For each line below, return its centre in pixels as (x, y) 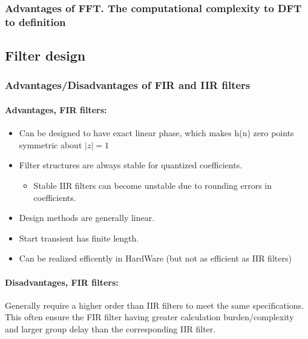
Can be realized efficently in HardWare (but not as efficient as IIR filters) (155, 258)
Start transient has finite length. (79, 238)
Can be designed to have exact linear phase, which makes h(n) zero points (156, 133)
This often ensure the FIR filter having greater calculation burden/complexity (149, 317)
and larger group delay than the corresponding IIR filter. (110, 328)
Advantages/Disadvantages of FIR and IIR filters (128, 85)
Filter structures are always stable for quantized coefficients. (131, 165)
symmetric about (51, 144)
